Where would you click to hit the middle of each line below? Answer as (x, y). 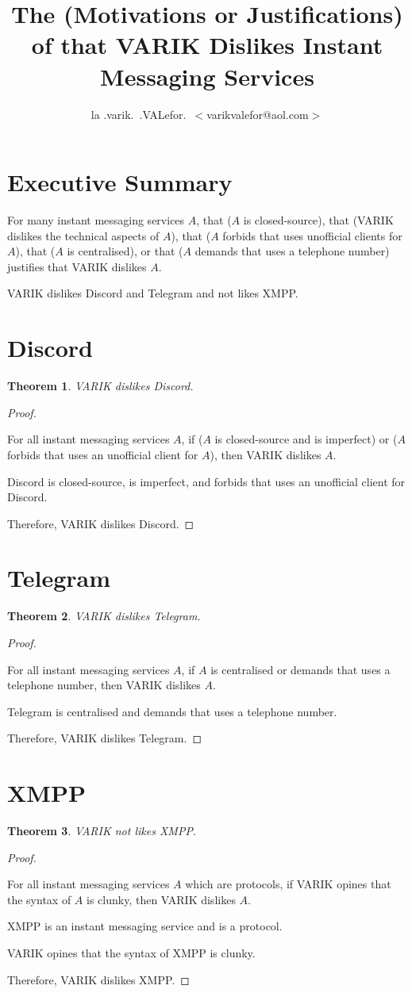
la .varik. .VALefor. (139, 114)
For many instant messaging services (96, 220)
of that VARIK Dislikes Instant (207, 45)
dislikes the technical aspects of (83, 235)
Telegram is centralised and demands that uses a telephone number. (172, 711)
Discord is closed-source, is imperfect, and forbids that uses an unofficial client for (206, 481)
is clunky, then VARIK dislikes (161, 899)
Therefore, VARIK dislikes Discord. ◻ (101, 523)
